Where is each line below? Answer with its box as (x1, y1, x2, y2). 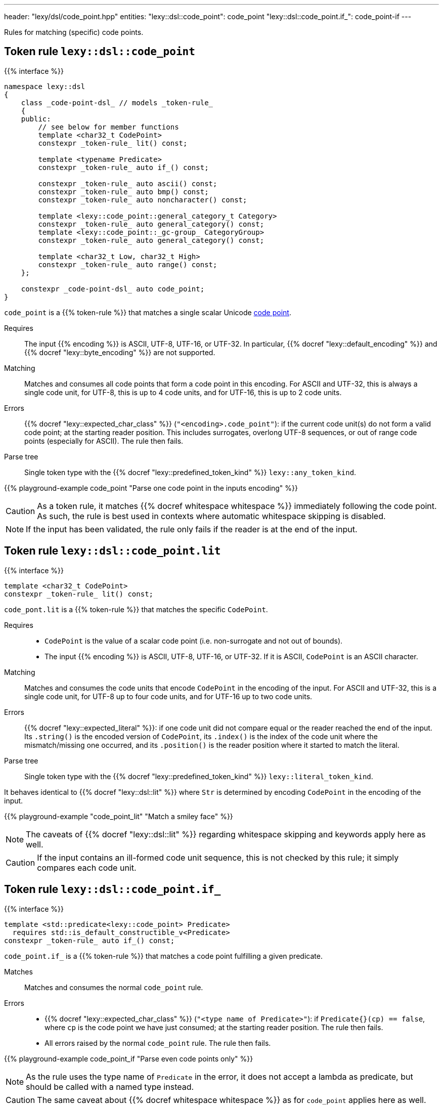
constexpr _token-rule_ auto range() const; (38, 260, 217, 269)
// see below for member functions (38, 122, 179, 131)
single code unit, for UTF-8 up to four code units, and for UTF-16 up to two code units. (24, 692, 313, 701)
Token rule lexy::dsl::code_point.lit (4, 544, 221, 558)
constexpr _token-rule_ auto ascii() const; (38, 179, 217, 188)
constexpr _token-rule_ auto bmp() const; (38, 187, 209, 196)
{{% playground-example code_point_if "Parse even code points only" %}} (4, 1054, 253, 1063)
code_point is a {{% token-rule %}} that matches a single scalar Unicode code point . (4, 308, 291, 317)
